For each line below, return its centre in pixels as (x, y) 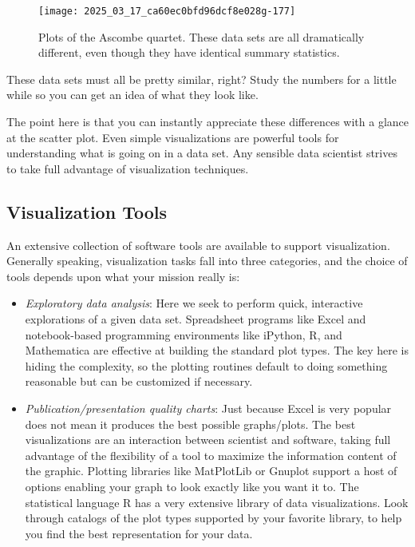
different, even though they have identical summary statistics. (189, 52)
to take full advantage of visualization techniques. (128, 168)
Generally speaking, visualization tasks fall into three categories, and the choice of (207, 261)
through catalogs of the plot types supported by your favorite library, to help (213, 518)
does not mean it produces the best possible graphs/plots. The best (190, 424)
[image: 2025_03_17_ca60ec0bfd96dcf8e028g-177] (167, 11)
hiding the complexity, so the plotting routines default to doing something (206, 365)
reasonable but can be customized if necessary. (139, 381)
